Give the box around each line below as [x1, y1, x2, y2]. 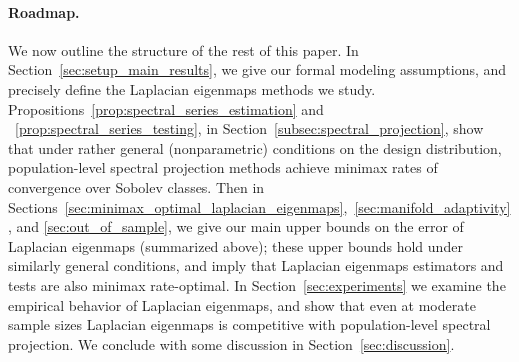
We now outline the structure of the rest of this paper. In [8, 39, 359, 60]
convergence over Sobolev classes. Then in [8, 176, 265, 197]
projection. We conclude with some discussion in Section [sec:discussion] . [8, 333, 455, 354]
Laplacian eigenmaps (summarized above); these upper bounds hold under [8, 235, 463, 256]
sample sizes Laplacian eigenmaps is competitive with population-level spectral [8, 314, 491, 335]
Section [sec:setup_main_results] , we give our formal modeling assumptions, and [8, 59, 507, 80]
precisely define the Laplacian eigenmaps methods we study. [8, 78, 376, 99]
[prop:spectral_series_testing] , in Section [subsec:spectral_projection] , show [15, 118, 484, 139]
